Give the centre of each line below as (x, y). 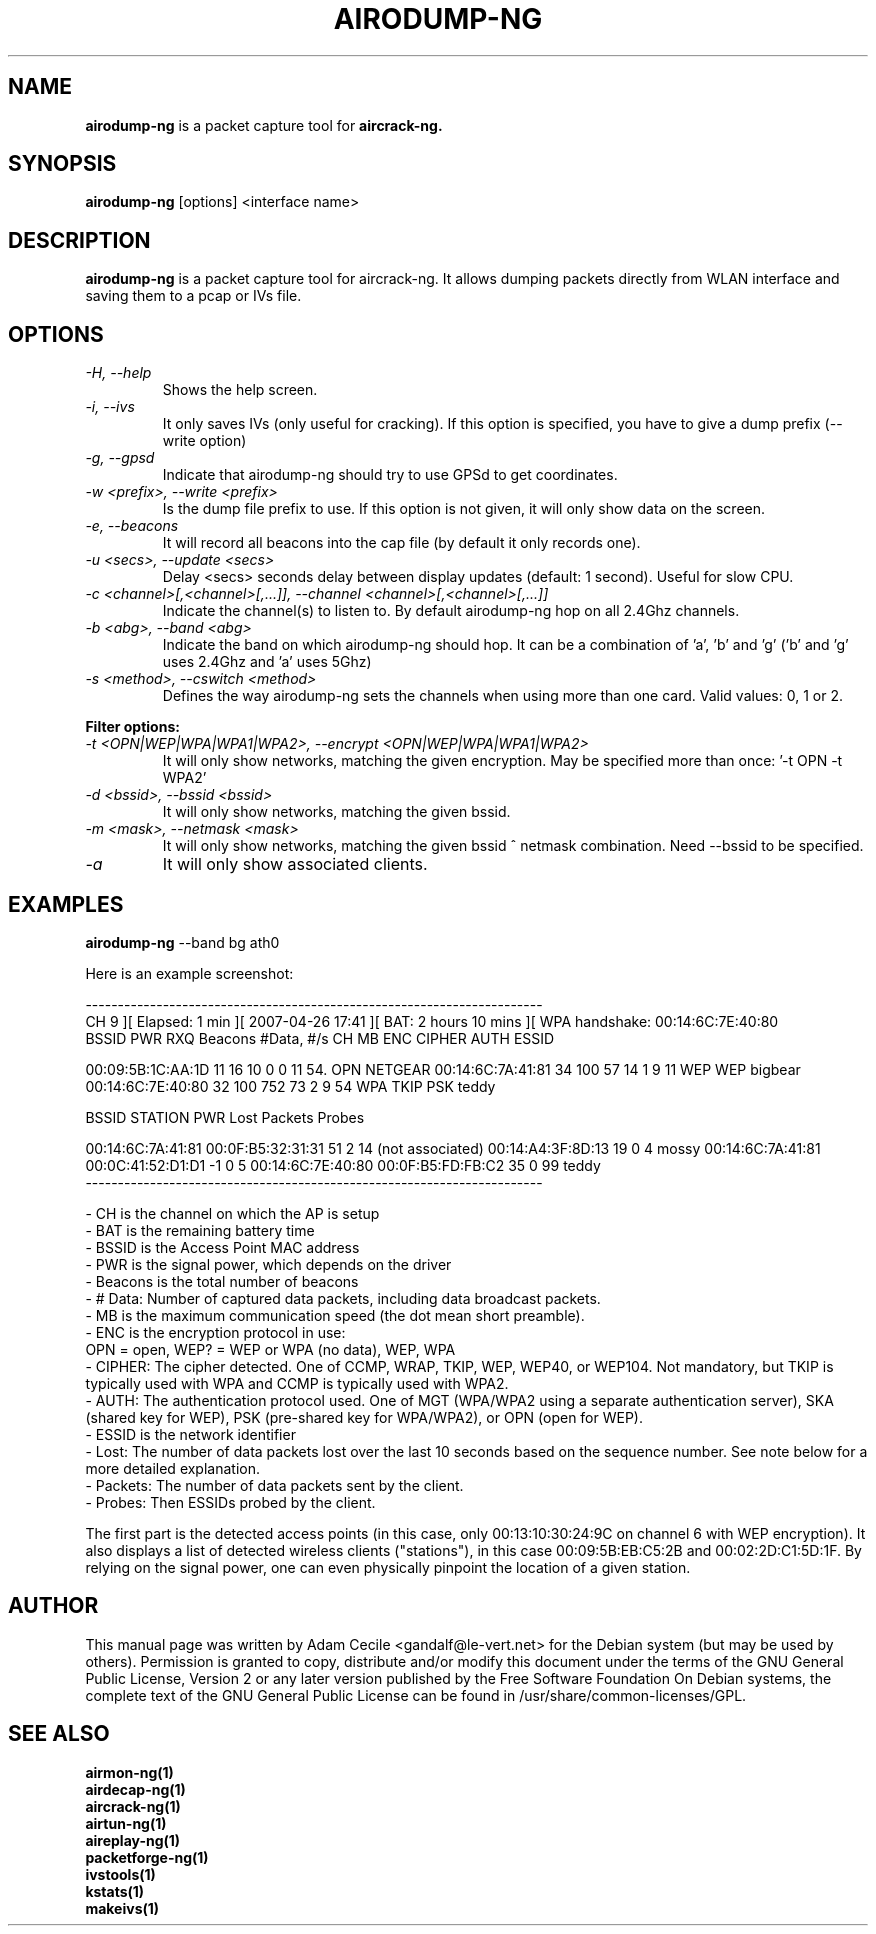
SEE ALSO (59, 1734)
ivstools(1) (120, 1874)
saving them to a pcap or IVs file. (193, 296)
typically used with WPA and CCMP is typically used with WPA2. (297, 1383)
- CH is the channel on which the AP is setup (232, 1213)
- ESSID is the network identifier (190, 1434)
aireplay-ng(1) (133, 1840)
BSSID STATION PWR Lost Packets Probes (225, 1117)
